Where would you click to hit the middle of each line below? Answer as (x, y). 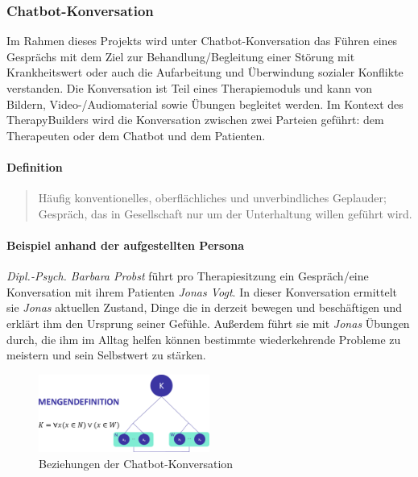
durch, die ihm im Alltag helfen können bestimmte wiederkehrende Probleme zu (204, 339)
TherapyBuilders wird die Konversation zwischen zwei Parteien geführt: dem (195, 120)
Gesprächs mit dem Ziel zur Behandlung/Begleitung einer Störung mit (181, 56)
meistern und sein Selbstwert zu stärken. (106, 355)
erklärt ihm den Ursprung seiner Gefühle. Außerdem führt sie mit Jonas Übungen (208, 323)
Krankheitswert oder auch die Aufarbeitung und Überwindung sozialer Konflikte (205, 72)
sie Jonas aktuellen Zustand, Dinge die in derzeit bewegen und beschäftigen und (205, 307)
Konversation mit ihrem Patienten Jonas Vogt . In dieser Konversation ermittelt (202, 291)
